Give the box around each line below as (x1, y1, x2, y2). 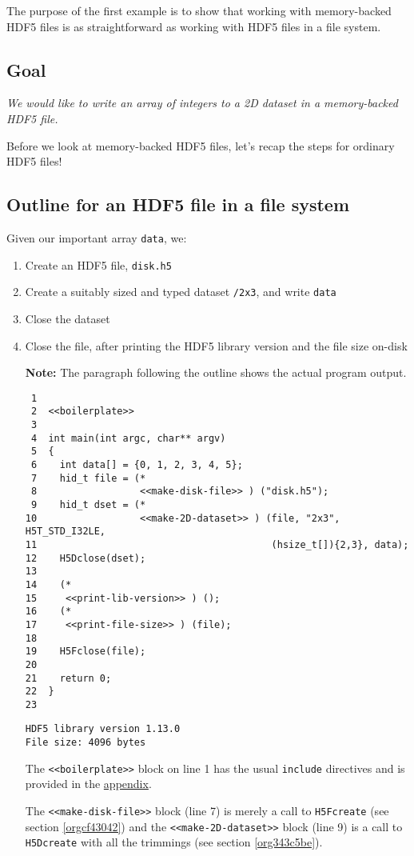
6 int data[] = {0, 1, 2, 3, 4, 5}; (30, 459, 243, 470)
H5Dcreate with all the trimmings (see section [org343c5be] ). (25, 834, 323, 850)
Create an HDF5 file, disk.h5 (25, 256, 172, 273)
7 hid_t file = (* (30, 472, 146, 484)
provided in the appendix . (25, 775, 152, 792)
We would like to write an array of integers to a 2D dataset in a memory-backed (6, 94, 398, 111)
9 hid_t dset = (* (30, 498, 146, 510)
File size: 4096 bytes (25, 737, 146, 749)
